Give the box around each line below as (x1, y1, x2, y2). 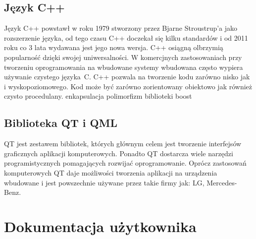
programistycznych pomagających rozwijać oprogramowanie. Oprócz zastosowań (4, 158, 247, 168)
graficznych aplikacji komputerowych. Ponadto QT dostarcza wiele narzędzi (4, 148, 233, 158)
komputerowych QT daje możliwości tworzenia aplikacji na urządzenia (4, 167, 217, 178)
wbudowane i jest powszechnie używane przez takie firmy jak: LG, (4, 177, 205, 187)
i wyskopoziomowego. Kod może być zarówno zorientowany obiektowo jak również (4, 81, 253, 91)
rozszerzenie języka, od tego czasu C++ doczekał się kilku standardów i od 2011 (4, 32, 248, 43)
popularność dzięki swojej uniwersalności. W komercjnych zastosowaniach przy (4, 52, 242, 62)
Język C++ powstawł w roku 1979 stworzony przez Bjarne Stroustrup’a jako (4, 23, 238, 33)
